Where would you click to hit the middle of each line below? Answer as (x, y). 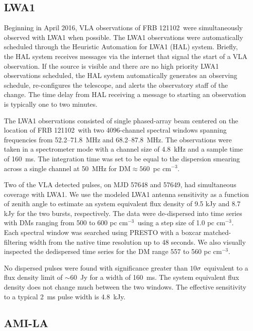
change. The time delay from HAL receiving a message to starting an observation (125, 94)
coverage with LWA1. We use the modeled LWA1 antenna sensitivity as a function (126, 194)
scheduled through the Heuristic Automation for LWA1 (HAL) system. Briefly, (121, 47)
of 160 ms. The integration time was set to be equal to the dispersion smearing (122, 158)
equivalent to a (226, 267)
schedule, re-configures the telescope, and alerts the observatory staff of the (116, 85)
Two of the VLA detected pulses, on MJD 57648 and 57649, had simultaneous (120, 185)
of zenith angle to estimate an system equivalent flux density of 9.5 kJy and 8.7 (122, 204)
